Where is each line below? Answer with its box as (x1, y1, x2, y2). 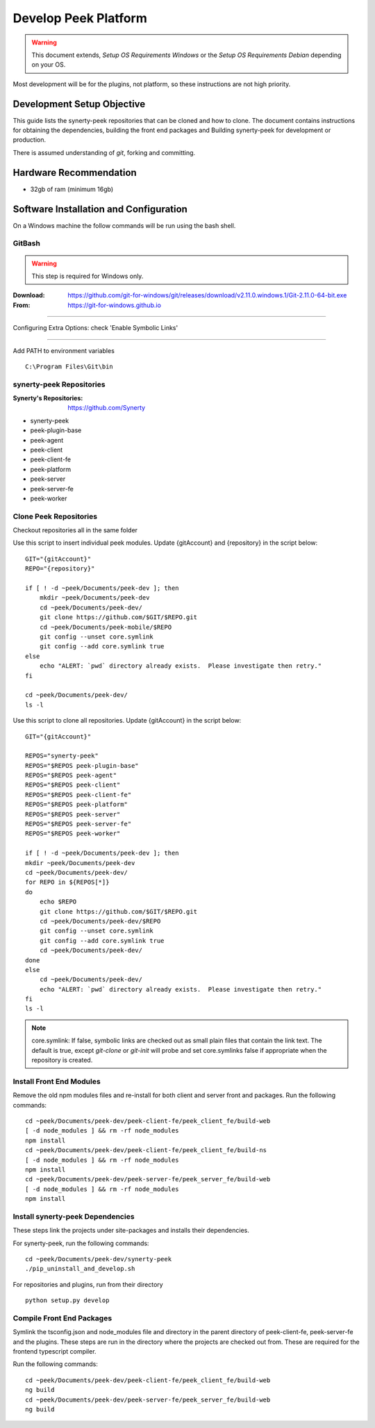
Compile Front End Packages (12, 1313, 112, 1323)
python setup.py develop (25, 1297, 110, 1304)
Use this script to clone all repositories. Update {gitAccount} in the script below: (12, 716, 242, 725)
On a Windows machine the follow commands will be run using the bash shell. (12, 221, 236, 229)
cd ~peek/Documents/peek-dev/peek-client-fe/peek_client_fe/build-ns (25, 1147, 267, 1154)
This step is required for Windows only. (31, 272, 144, 280)
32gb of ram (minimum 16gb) (30, 185, 114, 193)
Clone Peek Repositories (12, 511, 97, 521)
